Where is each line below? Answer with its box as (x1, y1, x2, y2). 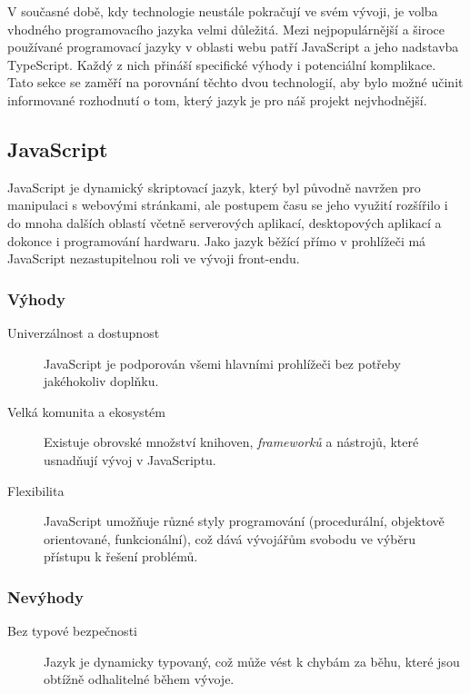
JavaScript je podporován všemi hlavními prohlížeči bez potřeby (44, 353, 401, 372)
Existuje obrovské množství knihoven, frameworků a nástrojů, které (44, 432, 419, 451)
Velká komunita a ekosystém (7, 402, 165, 421)
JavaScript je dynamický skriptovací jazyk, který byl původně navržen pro (7, 177, 421, 196)
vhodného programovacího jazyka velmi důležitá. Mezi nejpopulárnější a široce (7, 19, 445, 38)
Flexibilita (7, 481, 65, 500)
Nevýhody (7, 585, 84, 608)
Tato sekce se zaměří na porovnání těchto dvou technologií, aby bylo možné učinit (7, 73, 464, 92)
